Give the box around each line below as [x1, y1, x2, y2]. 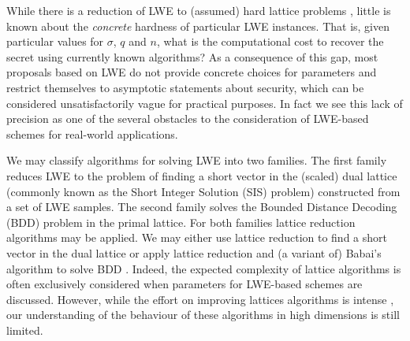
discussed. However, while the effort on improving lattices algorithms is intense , [6, 291, 394, 307]
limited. [6, 321, 43, 338]
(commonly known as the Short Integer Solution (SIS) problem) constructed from [6, 183, 401, 199]
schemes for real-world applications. [6, 125, 178, 142]
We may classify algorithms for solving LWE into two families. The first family [6, 152, 387, 169]
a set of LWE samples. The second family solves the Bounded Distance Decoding [6, 198, 397, 215]
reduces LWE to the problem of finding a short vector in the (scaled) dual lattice [6, 167, 397, 183]
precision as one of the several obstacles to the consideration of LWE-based [6, 110, 369, 127]
